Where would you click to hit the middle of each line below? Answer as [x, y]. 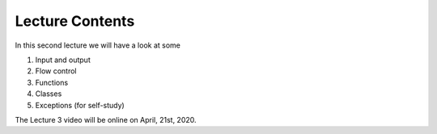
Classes [49, 94]
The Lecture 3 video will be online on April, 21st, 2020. [106, 119]
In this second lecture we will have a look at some [98, 45]
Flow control [56, 71]
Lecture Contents [75, 21]
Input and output [63, 60]
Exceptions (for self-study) [80, 105]
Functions [52, 82]
